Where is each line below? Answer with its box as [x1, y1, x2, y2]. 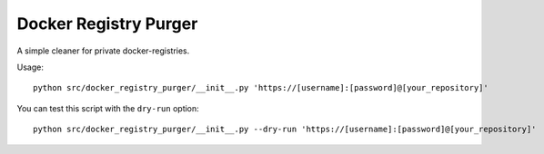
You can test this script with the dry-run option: [16, 102, 199, 113]
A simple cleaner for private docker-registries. [16, 45, 190, 56]
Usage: [16, 62, 45, 72]
